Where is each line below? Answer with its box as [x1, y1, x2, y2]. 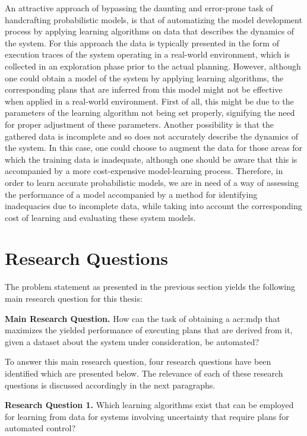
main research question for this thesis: [5, 292, 143, 304]
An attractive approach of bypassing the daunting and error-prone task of [5, 2, 273, 14]
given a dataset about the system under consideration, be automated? [5, 335, 259, 347]
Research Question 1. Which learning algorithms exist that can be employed [5, 399, 294, 411]
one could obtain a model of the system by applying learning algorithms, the [5, 71, 284, 84]
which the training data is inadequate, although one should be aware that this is [5, 153, 297, 165]
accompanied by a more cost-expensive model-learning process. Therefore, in [5, 165, 283, 177]
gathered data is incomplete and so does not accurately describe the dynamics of [5, 129, 298, 142]
